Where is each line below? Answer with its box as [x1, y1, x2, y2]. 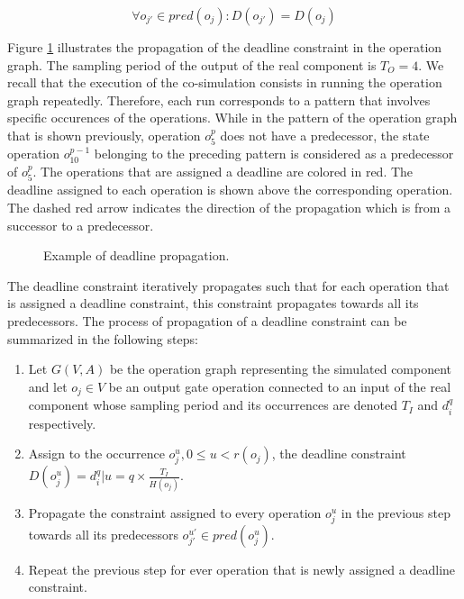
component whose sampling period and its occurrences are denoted [28, 395, 397, 414]
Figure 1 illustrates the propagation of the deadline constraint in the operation [7, 38, 442, 56]
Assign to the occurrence [28, 444, 165, 463]
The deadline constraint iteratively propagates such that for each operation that [7, 276, 450, 295]
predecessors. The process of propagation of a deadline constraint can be [7, 311, 407, 330]
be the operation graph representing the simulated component [109, 359, 452, 378]
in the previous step [341, 503, 450, 522]
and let [28, 377, 68, 395]
